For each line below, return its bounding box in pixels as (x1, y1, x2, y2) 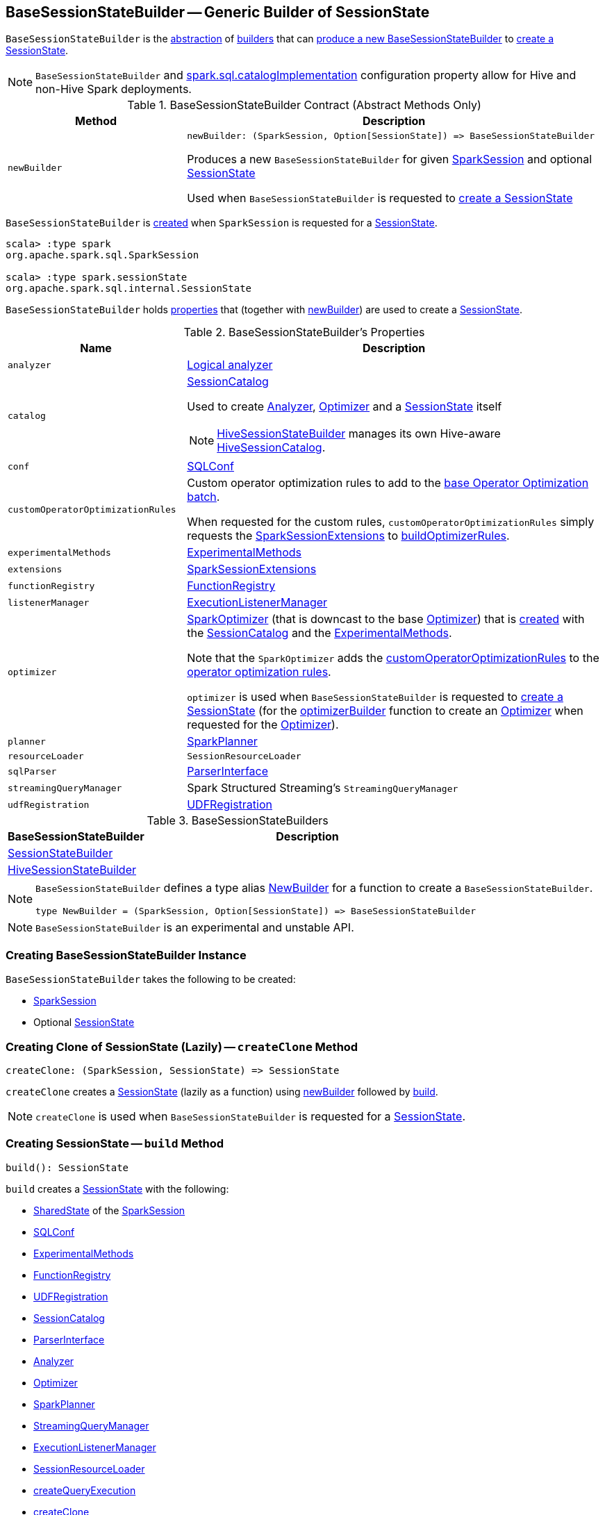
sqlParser (8, 765, 57, 777)
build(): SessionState (6, 1161, 129, 1173)
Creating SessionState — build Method (6, 1136, 224, 1151)
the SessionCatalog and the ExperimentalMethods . (187, 626, 452, 640)
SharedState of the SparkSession (33, 1204, 185, 1216)
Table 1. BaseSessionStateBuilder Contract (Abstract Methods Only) (127, 98, 481, 113)
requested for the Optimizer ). (187, 718, 339, 732)
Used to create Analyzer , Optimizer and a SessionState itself (187, 399, 502, 414)
